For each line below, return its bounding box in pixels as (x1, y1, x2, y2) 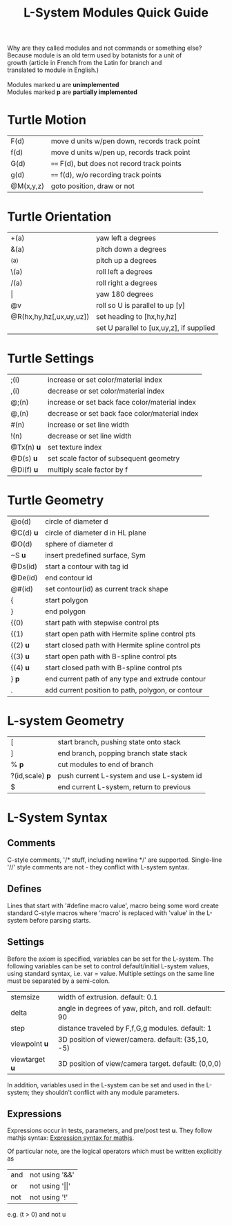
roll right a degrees (95, 278, 157, 288)
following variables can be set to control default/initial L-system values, (7, 961, 210, 970)
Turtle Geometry (7, 492, 104, 508)
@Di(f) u (10, 465, 39, 475)
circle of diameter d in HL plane (44, 528, 147, 537)
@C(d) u (10, 528, 39, 537)
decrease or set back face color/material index (47, 409, 199, 418)
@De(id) (10, 573, 38, 582)
